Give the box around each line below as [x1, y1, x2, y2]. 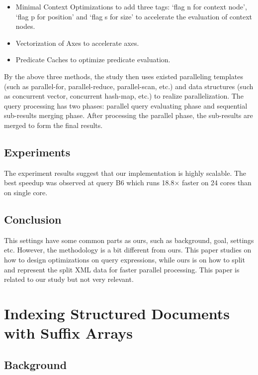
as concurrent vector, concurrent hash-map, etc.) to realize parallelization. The [4, 91, 244, 101]
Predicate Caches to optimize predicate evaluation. [15, 54, 171, 65]
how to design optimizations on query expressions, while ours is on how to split [4, 254, 245, 264]
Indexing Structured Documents [4, 303, 230, 323]
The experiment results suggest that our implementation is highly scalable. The [4, 167, 247, 178]
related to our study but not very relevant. [4, 274, 134, 284]
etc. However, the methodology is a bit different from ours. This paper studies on [4, 245, 252, 255]
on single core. [4, 187, 48, 197]
